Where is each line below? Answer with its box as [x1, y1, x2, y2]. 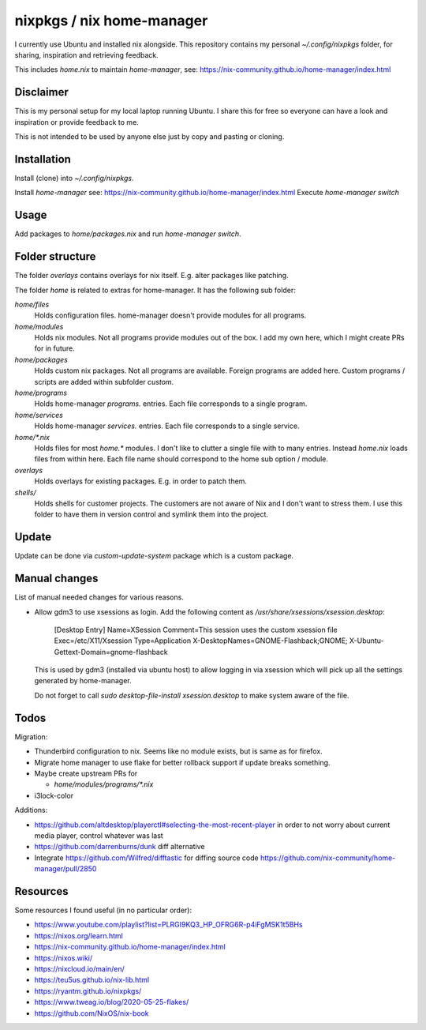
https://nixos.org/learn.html [34, 930, 124, 940]
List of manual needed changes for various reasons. [14, 592, 185, 602]
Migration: [14, 731, 48, 742]
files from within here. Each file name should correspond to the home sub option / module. [34, 454, 329, 464]
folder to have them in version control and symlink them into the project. [34, 509, 268, 519]
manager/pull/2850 [34, 864, 97, 874]
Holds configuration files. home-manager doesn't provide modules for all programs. [34, 310, 307, 320]
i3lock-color [34, 791, 74, 800]
